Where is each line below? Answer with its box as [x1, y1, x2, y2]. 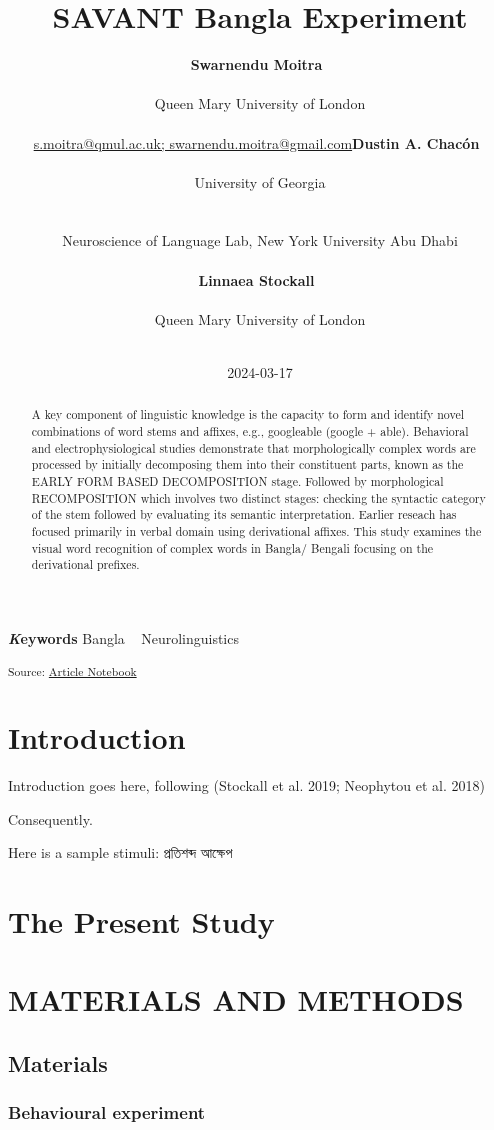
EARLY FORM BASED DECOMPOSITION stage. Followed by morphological [31, 473, 444, 490]
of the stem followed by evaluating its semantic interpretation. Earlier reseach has [31, 506, 457, 523]
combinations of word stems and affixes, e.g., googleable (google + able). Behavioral [31, 423, 469, 440]
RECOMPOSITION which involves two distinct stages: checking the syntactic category [31, 489, 486, 506]
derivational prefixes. [31, 556, 140, 573]
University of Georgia [194, 171, 326, 192]
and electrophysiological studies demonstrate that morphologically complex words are [31, 439, 476, 456]
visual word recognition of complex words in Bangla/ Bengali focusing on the [31, 539, 434, 556]
